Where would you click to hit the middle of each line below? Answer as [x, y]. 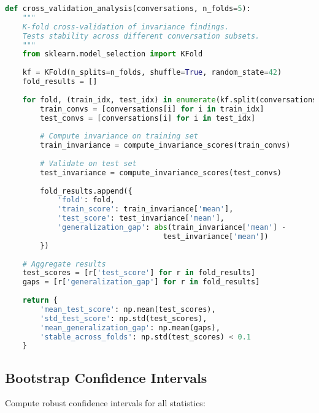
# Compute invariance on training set [119, 136]
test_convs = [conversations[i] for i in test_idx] [148, 118]
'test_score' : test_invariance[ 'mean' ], [141, 218]
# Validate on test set [88, 163]
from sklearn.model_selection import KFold [113, 54]
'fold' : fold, [86, 200]
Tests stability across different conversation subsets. [141, 36]
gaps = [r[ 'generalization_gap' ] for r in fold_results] [141, 282]
